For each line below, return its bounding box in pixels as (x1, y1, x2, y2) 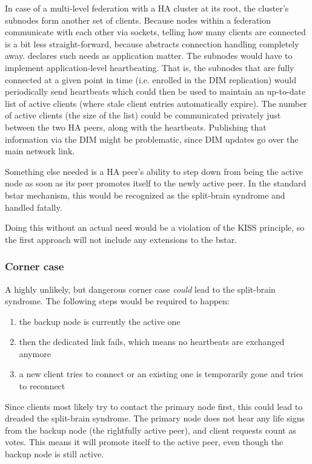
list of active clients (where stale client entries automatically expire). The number (5, 97, 307, 109)
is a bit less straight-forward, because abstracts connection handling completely (5, 37, 299, 50)
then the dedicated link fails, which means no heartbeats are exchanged (19, 335, 285, 348)
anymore (19, 347, 51, 360)
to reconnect (19, 380, 65, 392)
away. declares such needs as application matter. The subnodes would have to (5, 49, 293, 62)
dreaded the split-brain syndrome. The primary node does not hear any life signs (5, 412, 305, 425)
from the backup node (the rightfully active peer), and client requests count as (5, 423, 296, 436)
